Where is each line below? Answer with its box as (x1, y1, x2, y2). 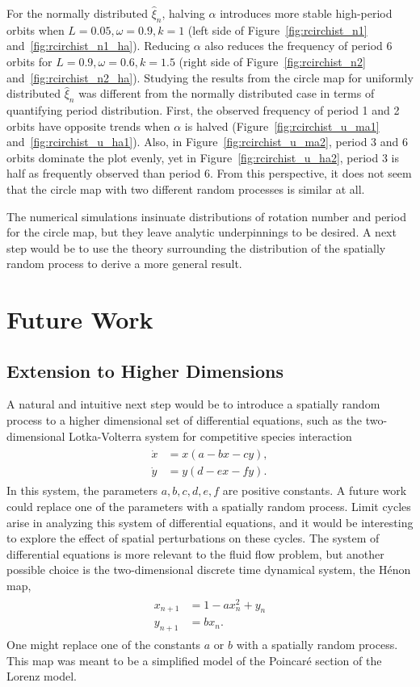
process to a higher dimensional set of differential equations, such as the (6, 412, 363, 429)
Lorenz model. (6, 668, 77, 685)
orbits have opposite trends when (6, 117, 170, 134)
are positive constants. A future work (222, 482, 407, 499)
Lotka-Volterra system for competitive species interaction (69, 427, 352, 444)
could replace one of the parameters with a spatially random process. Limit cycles (6, 497, 411, 514)
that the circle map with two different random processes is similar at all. (6, 180, 365, 197)
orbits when (6, 21, 65, 38)
